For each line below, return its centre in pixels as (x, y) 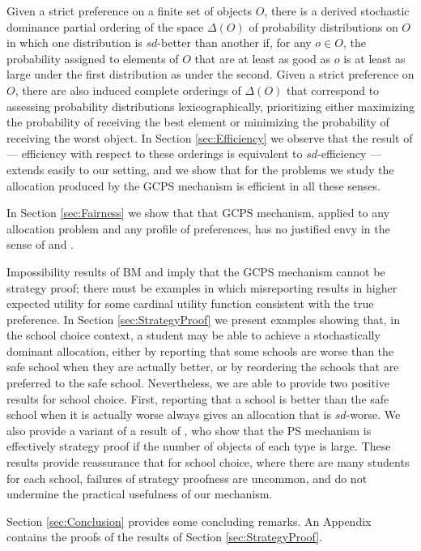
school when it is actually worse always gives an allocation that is (169, 414)
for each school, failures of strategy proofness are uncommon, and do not (187, 478)
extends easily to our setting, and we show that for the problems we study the (200, 169)
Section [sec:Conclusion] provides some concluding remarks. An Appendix (189, 521)
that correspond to (333, 90)
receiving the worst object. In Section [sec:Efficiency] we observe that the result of (210, 137)
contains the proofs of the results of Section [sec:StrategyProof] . (165, 537)
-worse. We (373, 414)
